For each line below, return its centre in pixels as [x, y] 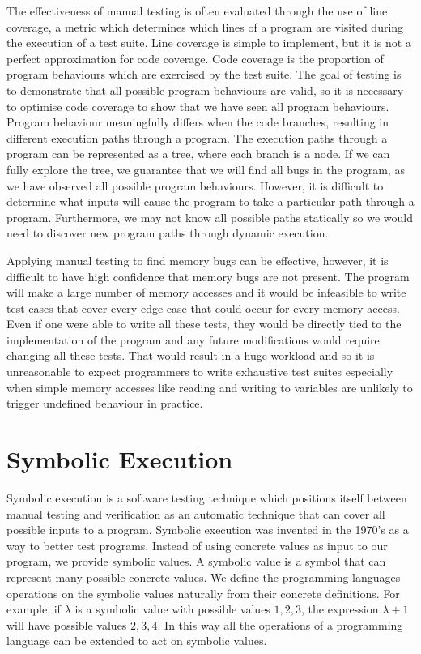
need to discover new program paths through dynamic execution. [168, 233]
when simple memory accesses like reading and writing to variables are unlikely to [210, 387]
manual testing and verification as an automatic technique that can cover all [196, 513]
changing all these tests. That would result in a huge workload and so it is [191, 355]
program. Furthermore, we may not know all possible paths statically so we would [210, 217]
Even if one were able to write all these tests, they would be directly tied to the [204, 324]
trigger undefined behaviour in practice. [105, 403]
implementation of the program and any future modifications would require [193, 339]
